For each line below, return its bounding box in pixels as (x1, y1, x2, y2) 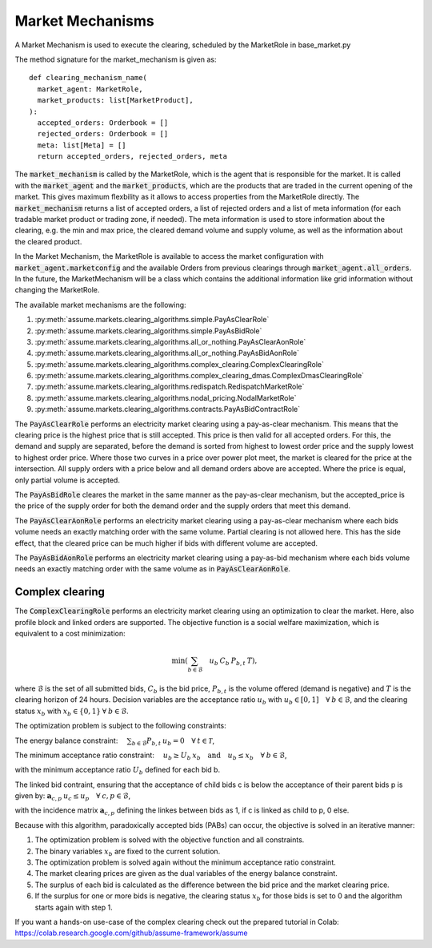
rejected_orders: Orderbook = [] (37, 129, 169, 139)
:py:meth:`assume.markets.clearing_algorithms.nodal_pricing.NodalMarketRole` (34, 393, 297, 402)
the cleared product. (14, 236, 82, 246)
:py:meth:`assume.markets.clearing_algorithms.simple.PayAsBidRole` (34, 325, 262, 336)
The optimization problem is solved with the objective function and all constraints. (34, 835, 305, 845)
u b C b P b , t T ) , (209, 656, 258, 667)
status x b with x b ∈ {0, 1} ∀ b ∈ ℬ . (14, 706, 130, 717)
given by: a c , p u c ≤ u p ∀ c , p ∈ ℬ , (14, 791, 131, 802)
